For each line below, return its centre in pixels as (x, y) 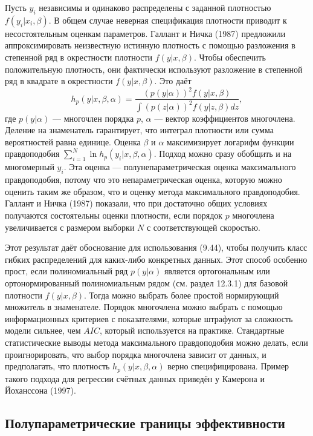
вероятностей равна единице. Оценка (73, 141)
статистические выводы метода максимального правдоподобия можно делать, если (156, 342)
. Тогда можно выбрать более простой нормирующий (182, 295)
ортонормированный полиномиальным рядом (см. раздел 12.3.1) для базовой (147, 283)
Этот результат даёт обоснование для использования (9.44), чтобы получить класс (156, 247)
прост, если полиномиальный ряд (66, 271)
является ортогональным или (217, 271)
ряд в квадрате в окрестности (59, 81)
